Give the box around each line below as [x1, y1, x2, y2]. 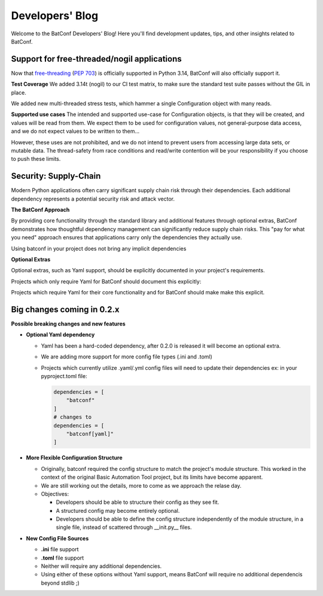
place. [11, 89, 27, 96]
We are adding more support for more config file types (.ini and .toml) [41, 353, 212, 360]
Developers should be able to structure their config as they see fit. [56, 498, 220, 506]
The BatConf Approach [11, 206, 70, 214]
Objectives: [41, 490, 69, 497]
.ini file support [41, 546, 79, 553]
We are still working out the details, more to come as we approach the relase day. [41, 482, 242, 489]
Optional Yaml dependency [26, 331, 95, 338]
